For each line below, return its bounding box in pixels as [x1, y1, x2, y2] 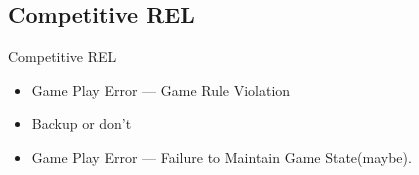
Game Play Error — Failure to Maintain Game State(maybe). [31, 146, 412, 167]
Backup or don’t [31, 113, 132, 134]
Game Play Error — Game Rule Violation [31, 79, 291, 100]
